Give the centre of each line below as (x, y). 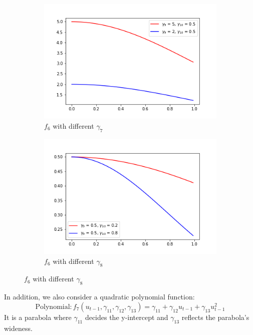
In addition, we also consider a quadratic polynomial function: (99, 297)
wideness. (18, 328)
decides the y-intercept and (126, 317)
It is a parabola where (38, 317)
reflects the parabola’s (215, 317)
